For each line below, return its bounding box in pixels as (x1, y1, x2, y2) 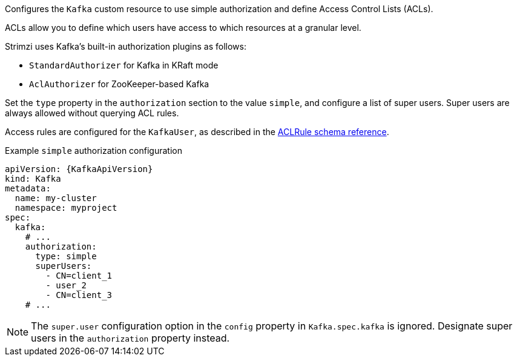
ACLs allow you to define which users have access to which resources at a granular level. (5, 22, 361, 33)
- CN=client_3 (45, 290, 113, 300)
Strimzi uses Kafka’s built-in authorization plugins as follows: (5, 41, 246, 51)
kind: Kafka (5, 174, 61, 184)
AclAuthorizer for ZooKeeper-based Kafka (29, 79, 209, 89)
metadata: (5, 184, 51, 193)
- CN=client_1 (45, 271, 113, 280)
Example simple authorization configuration (5, 145, 182, 156)
